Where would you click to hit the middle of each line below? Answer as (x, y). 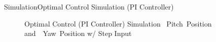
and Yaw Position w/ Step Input (78, 33)
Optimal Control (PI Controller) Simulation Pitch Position (118, 23)
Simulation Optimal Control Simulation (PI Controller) (89, 6)
